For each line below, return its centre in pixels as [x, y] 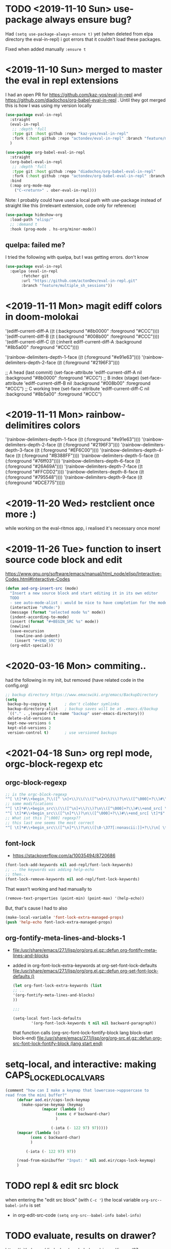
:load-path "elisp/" [32, 220]
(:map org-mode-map [31, 186]
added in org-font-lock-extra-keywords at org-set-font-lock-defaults [85, 966]
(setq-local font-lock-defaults [47, 1018]
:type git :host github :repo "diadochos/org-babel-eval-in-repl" [84, 171]
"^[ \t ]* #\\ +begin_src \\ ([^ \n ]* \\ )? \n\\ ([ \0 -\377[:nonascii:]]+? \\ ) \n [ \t [86, 828]
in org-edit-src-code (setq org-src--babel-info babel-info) [77, 1215]
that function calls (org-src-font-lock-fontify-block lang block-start [83, 1033]
